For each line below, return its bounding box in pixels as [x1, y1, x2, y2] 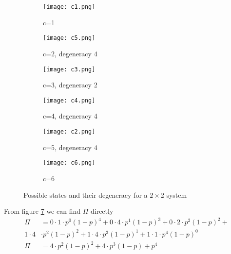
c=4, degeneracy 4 [43, 111, 97, 121]
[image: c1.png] [43, 3, 96, 10]
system [166, 189, 187, 200]
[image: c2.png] [43, 128, 96, 135]
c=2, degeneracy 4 [43, 48, 97, 58]
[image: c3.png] [43, 66, 96, 73]
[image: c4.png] [43, 97, 96, 104]
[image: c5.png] [43, 34, 96, 42]
